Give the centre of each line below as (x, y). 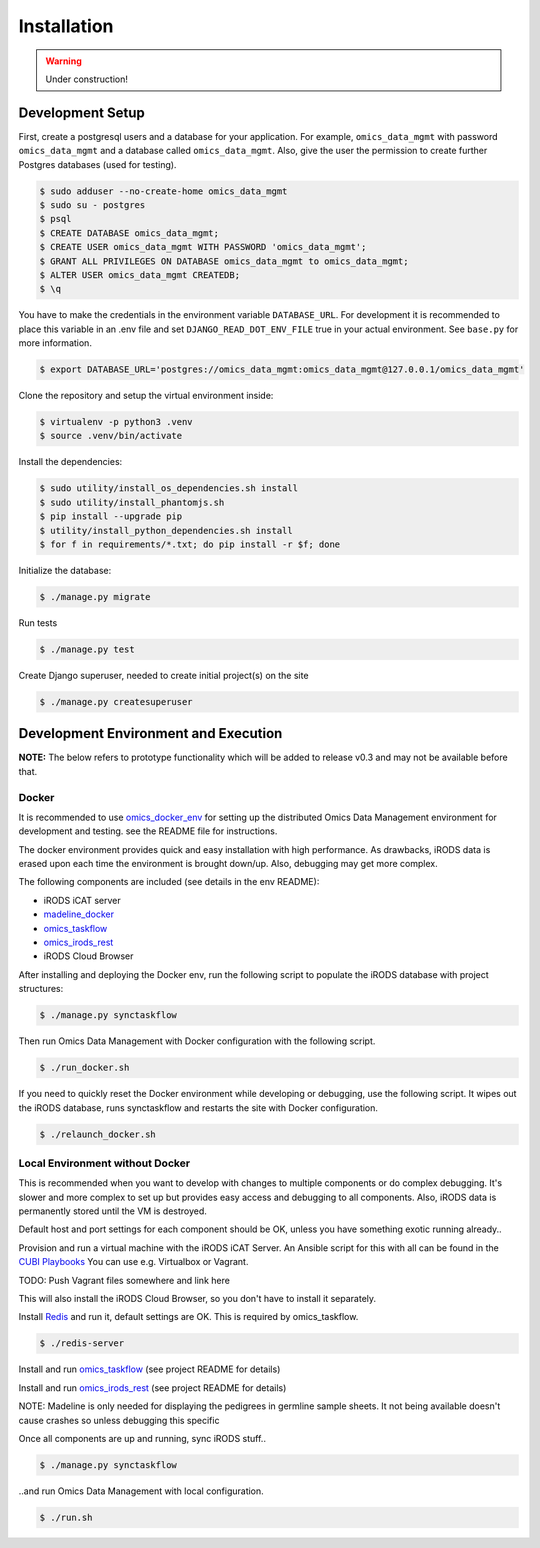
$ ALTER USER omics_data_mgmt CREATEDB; (139, 274)
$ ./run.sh (66, 1517)
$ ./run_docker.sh (84, 1068)
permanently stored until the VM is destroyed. (112, 1211)
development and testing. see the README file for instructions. (148, 831)
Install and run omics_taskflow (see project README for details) (149, 1369)
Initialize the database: (65, 570)
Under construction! (87, 79)
